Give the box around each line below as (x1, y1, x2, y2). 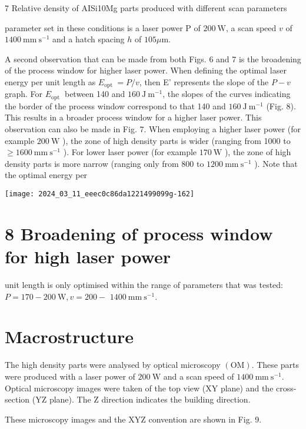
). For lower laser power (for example (63, 146, 197, 158)
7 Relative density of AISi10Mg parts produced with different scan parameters (5, 2, 287, 14)
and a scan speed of (163, 370, 234, 382)
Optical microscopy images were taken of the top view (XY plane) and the (5, 381, 274, 394)
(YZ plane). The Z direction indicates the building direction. (32, 393, 251, 405)
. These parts (251, 358, 299, 371)
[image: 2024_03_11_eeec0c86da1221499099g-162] (5, 190, 195, 199)
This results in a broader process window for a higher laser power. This (5, 111, 262, 123)
